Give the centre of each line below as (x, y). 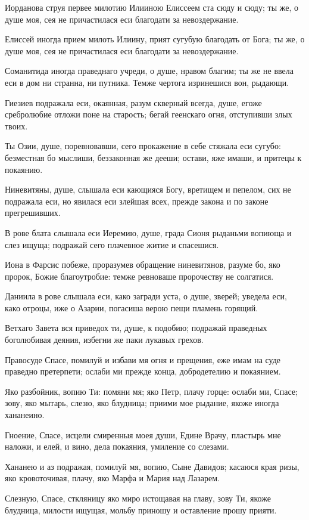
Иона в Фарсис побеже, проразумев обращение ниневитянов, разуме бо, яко (143, 264)
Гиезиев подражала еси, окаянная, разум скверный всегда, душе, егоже (133, 102)
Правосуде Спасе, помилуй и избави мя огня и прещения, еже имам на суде (143, 359)
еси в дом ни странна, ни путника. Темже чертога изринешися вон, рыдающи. (147, 82)
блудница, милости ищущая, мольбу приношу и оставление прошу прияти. (141, 510)
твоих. (16, 126)
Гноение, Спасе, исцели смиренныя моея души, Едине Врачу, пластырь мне (143, 434)
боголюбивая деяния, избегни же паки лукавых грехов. (104, 340)
